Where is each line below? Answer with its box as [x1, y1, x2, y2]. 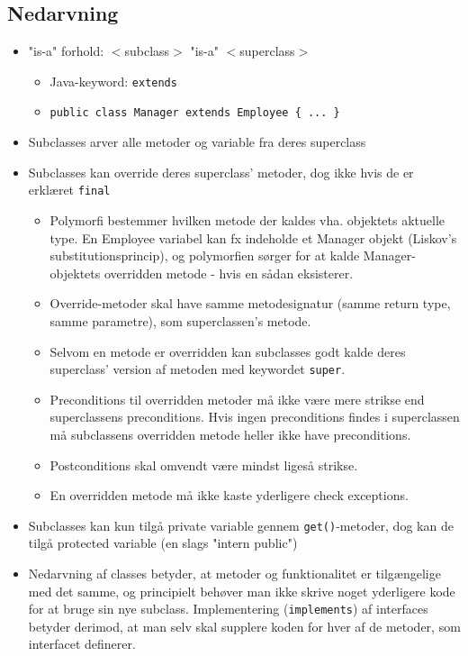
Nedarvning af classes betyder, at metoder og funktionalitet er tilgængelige [28, 563, 441, 582]
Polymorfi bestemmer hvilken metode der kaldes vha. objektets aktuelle [49, 210, 445, 229]
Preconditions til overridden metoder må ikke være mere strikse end [49, 389, 425, 408]
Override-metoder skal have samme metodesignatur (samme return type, [49, 294, 451, 313]
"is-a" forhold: [28, 41, 104, 60]
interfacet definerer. [28, 634, 136, 653]
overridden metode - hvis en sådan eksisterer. [103, 263, 354, 282]
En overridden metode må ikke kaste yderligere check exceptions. [49, 486, 409, 505]
